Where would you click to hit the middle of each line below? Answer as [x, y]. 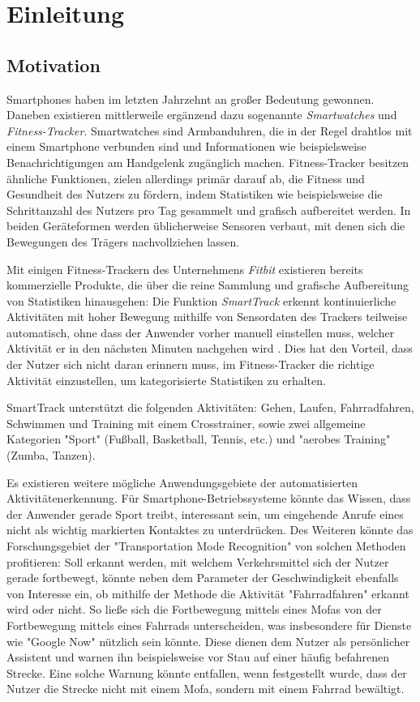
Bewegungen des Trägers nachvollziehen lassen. [123, 241]
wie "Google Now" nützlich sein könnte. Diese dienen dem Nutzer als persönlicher [208, 641]
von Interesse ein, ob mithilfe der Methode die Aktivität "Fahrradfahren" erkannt [208, 593]
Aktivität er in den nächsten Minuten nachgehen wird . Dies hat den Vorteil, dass [210, 348]
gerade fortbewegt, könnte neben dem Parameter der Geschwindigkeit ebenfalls [203, 578]
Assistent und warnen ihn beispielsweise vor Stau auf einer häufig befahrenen [198, 657]
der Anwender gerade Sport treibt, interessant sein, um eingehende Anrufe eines [205, 514]
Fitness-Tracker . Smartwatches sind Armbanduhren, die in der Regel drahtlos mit [210, 130]
